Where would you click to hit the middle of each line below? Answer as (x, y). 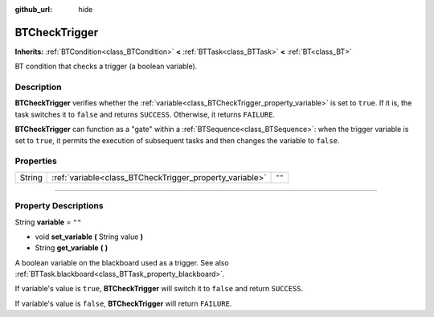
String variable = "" (48, 222)
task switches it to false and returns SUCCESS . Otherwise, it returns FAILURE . (145, 114)
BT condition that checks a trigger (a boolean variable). (106, 66)
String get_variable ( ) (72, 248)
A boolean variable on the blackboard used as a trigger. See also (122, 262)
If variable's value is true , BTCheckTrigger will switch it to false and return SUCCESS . (159, 289)
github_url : (33, 9)
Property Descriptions (59, 206)
